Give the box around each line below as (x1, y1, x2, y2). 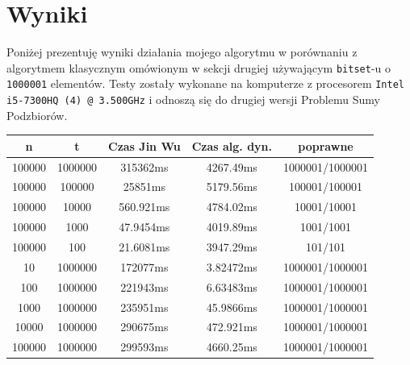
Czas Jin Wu (108, 137, 181, 154)
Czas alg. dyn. (191, 137, 273, 154)
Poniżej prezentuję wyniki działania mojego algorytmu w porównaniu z (6, 44, 358, 60)
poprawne (298, 137, 354, 154)
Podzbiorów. (6, 106, 68, 123)
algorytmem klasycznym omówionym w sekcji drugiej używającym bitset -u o (6, 59, 391, 76)
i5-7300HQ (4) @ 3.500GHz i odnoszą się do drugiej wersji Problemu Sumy (6, 91, 380, 108)
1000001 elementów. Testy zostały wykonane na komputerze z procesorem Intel (6, 75, 404, 92)
